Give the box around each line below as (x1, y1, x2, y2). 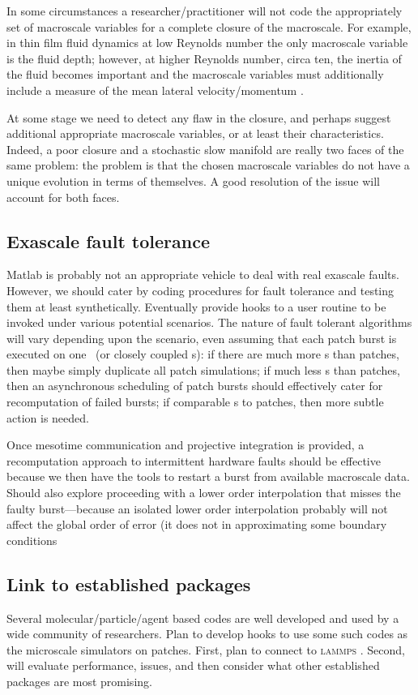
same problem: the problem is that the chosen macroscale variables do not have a (6, 157, 410, 174)
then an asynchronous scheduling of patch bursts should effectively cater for (6, 377, 383, 394)
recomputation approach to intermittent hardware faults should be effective (6, 452, 381, 469)
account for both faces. (6, 188, 120, 205)
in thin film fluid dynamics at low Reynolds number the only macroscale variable (6, 34, 408, 51)
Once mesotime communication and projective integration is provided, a (6, 436, 365, 453)
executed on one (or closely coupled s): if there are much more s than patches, (6, 345, 399, 363)
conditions (6, 531, 58, 548)
